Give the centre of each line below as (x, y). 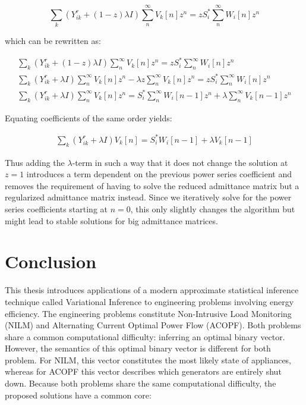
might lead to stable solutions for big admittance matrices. (111, 220)
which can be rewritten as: (53, 41)
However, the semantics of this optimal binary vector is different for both (138, 348)
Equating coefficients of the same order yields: (89, 117)
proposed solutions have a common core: (78, 395)
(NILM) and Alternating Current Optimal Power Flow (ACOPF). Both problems (153, 325)
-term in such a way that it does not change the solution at (180, 162)
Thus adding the (35, 162)
